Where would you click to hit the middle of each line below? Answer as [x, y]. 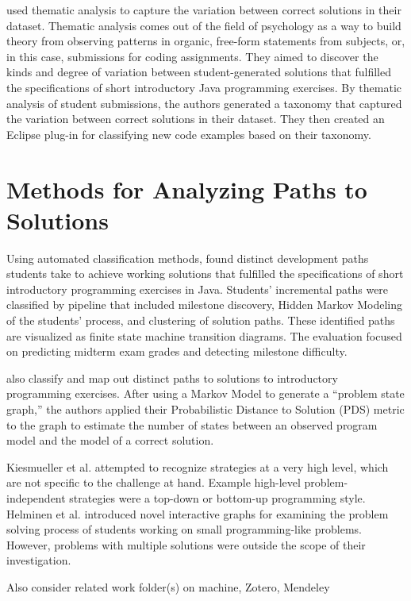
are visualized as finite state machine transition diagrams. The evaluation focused [204, 335]
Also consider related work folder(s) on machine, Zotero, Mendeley [168, 586]
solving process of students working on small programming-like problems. [184, 529]
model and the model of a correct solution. [110, 440]
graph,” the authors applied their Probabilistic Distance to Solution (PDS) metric [205, 409]
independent [36, 497]
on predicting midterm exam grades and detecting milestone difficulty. [177, 351]
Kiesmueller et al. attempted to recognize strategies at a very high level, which [198, 466]
